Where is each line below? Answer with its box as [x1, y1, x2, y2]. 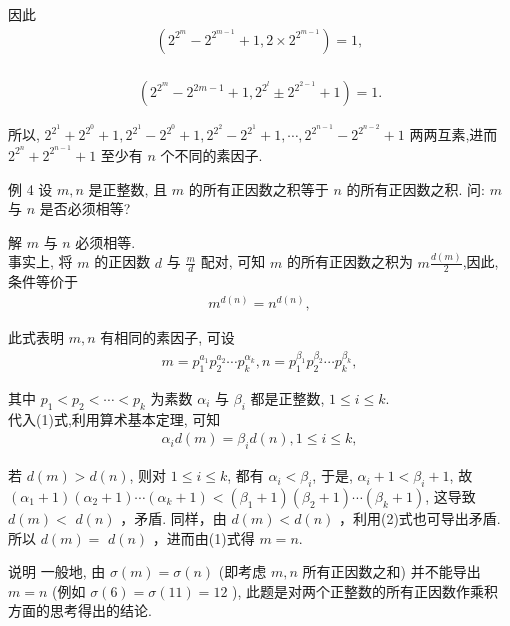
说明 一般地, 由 [8, 561, 106, 582]
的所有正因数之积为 [286, 251, 413, 272]
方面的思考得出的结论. [8, 600, 152, 621]
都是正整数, [250, 387, 325, 408]
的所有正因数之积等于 [188, 178, 329, 199]
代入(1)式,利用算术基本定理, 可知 [8, 408, 221, 429]
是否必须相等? [39, 198, 131, 219]
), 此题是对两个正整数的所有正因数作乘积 [232, 580, 499, 601]
